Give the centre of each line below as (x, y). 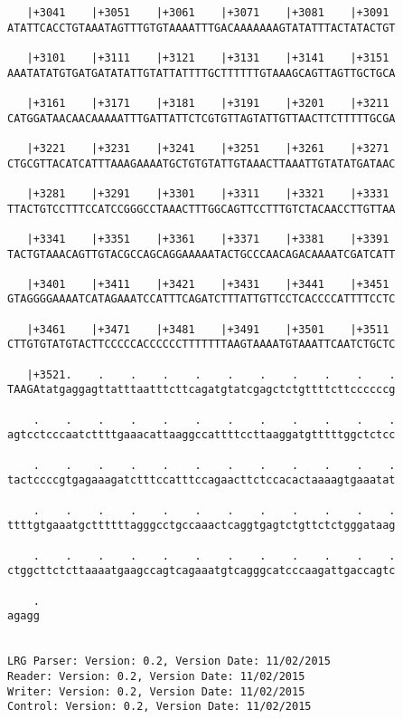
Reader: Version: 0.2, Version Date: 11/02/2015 (156, 676)
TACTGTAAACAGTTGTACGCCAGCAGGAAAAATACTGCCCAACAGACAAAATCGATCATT (201, 254)
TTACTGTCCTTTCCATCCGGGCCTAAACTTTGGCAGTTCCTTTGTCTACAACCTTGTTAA (201, 209)
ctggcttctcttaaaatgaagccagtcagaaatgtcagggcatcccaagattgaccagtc (201, 571)
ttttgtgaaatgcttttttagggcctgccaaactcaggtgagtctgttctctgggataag (201, 526)
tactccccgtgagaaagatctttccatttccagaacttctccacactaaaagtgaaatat (201, 480)
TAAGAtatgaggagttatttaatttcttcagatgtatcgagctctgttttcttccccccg (201, 390)
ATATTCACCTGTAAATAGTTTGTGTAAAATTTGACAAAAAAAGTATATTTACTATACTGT (201, 28)
